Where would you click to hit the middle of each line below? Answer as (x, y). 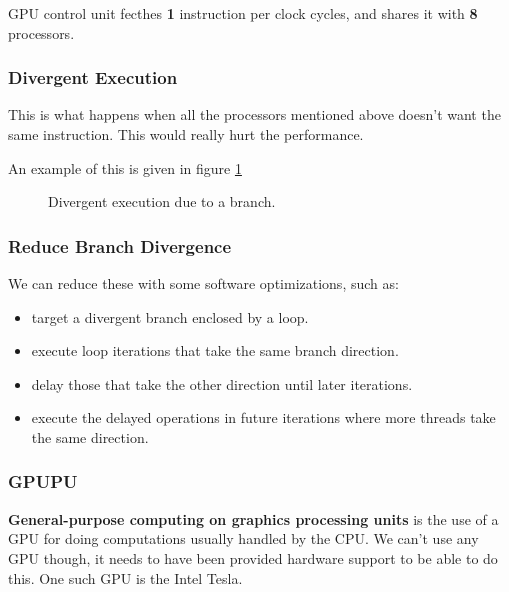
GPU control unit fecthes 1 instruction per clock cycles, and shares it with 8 (243, 13)
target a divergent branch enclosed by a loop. (170, 316)
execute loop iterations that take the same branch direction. (215, 350)
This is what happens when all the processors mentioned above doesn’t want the (254, 114)
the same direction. (90, 436)
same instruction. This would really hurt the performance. (186, 134)
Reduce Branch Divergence (120, 245)
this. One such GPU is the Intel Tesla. (125, 577)
